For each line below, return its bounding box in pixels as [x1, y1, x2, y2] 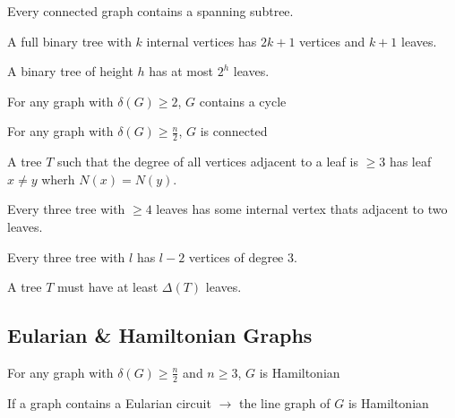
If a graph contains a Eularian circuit [7, 393, 211, 412]
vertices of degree [188, 247, 284, 266]
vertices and [299, 31, 365, 50]
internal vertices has [146, 31, 257, 50]
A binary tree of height [7, 62, 133, 81]
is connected [200, 122, 268, 141]
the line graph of [238, 393, 331, 412]
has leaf [389, 152, 432, 171]
